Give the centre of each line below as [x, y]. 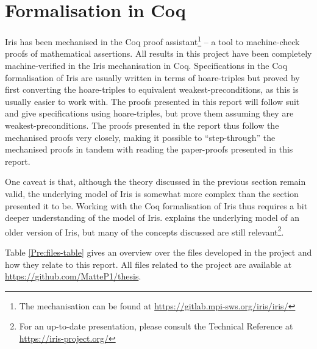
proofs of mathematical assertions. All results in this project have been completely [158, 53]
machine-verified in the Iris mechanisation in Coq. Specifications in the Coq [146, 65]
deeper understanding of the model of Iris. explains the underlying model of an [152, 218]
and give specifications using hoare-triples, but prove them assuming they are [149, 113]
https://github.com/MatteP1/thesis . [73, 276]
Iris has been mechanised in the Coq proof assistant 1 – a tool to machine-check [152, 41]
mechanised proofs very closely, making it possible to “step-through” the [140, 137]
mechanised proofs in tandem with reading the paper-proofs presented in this [149, 149]
